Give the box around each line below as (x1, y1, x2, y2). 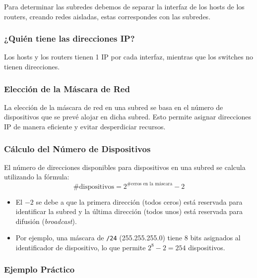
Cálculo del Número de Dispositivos (4, 142, 151, 155)
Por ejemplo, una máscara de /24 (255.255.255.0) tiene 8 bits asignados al (15, 232, 241, 243)
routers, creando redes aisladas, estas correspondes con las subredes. (4, 11, 211, 21)
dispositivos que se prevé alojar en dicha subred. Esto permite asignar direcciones (4, 111, 252, 122)
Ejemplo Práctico (4, 263, 75, 276)
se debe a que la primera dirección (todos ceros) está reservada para (36, 196, 243, 207)
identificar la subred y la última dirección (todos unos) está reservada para (15, 206, 243, 217)
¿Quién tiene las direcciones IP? (4, 32, 135, 45)
